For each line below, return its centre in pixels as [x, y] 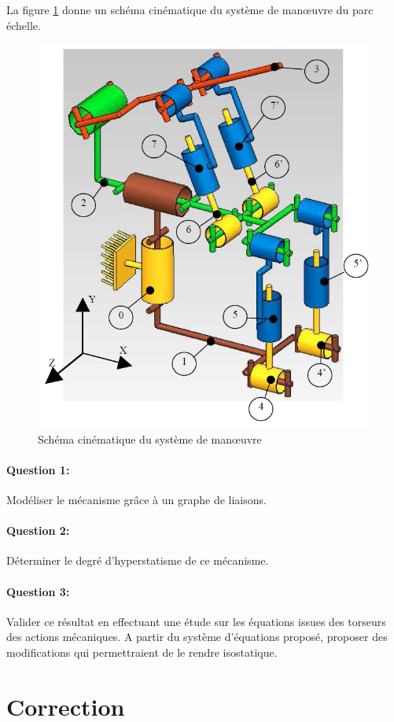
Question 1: [38, 469]
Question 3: [38, 591]
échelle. [24, 25]
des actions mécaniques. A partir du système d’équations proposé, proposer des [197, 637]
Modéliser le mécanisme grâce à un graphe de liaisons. [136, 499]
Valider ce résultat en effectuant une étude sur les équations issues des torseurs [196, 621]
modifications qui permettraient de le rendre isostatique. [142, 652]
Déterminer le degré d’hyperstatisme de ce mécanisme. [138, 560]
